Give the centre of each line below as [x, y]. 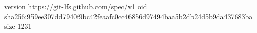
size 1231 [18, 26]
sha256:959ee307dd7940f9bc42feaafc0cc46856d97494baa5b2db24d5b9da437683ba [128, 16]
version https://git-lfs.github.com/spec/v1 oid [76, 6]
